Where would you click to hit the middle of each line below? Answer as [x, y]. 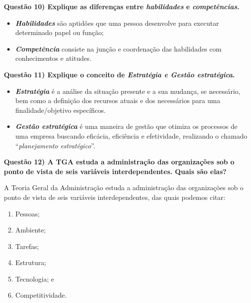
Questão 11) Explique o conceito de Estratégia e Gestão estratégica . [119, 74]
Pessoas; [27, 213]
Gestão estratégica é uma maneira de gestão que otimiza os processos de [126, 126]
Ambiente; [31, 230]
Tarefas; [27, 246]
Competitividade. [41, 295]
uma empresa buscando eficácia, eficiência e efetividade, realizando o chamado [131, 135]
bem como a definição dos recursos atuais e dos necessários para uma [118, 100]
